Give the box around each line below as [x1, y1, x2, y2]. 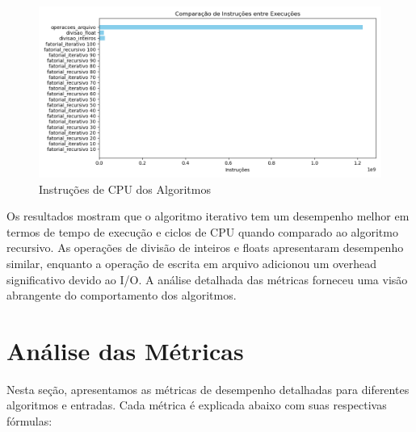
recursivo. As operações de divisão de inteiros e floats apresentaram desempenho [6, 239, 404, 256]
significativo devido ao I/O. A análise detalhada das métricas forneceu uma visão [6, 271, 408, 287]
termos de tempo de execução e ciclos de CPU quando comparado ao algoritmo [6, 223, 398, 240]
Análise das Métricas [6, 333, 244, 367]
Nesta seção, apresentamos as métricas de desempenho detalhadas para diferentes [6, 380, 410, 397]
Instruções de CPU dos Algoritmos [39, 180, 211, 197]
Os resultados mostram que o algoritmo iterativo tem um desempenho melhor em [6, 208, 410, 224]
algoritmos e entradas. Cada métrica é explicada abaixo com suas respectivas [6, 396, 387, 413]
